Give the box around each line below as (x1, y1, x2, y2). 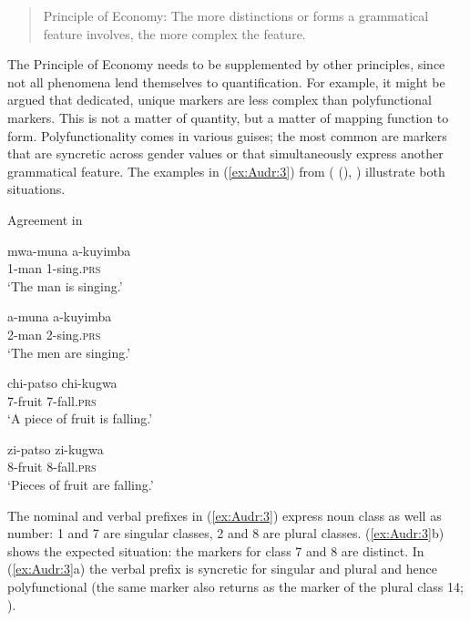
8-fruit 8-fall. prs (7, 457, 97, 476)
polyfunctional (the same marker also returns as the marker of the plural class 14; (7, 577, 464, 596)
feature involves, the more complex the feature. (43, 24, 306, 43)
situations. (7, 179, 66, 199)
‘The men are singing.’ (7, 342, 131, 361)
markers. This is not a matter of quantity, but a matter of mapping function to (7, 107, 449, 127)
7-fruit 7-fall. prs (7, 391, 97, 410)
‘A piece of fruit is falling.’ (7, 409, 153, 428)
